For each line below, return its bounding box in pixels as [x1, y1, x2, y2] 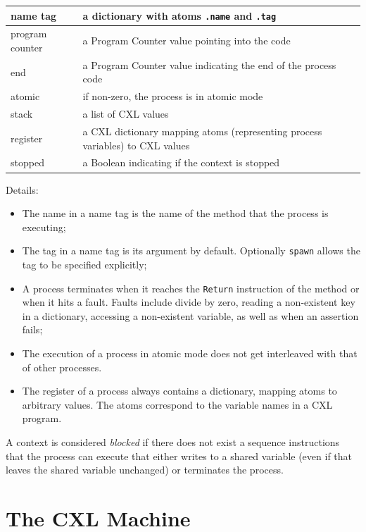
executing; [22, 219, 66, 234]
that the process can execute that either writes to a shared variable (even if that [6, 448, 353, 463]
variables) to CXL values [82, 137, 190, 152]
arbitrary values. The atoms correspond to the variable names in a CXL [22, 397, 333, 412]
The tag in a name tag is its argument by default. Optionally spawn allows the [22, 243, 360, 258]
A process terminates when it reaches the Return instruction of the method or [22, 280, 360, 295]
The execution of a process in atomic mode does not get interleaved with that [22, 345, 358, 360]
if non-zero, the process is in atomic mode [82, 89, 263, 104]
